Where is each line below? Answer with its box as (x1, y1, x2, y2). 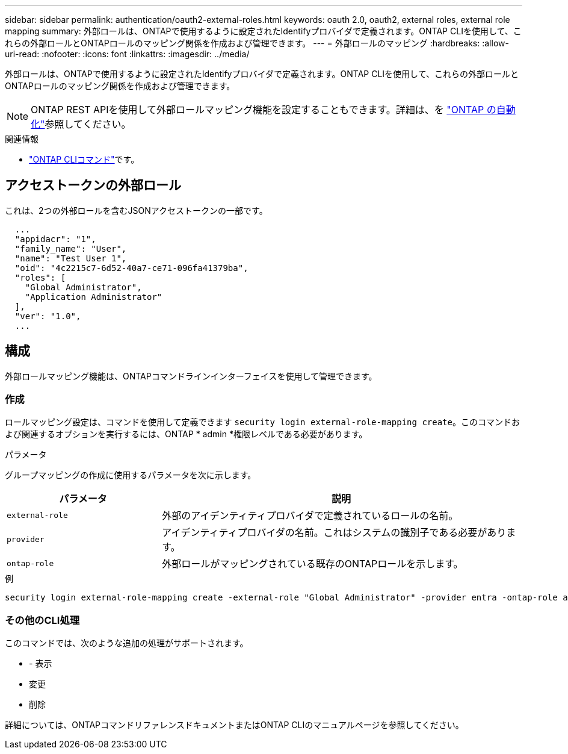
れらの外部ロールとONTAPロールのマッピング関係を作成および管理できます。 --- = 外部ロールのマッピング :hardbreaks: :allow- (5, 38, 509, 48)
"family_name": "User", (14, 243, 127, 254)
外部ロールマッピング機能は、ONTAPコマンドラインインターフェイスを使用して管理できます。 (5, 370, 377, 381)
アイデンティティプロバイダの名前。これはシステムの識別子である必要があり (162, 526, 507, 539)
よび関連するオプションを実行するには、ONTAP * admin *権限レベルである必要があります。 (5, 429, 368, 440)
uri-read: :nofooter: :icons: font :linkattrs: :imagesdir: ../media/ (5, 49, 250, 59)
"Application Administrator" (25, 291, 162, 302)
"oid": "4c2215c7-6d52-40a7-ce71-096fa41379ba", (14, 263, 248, 273)
